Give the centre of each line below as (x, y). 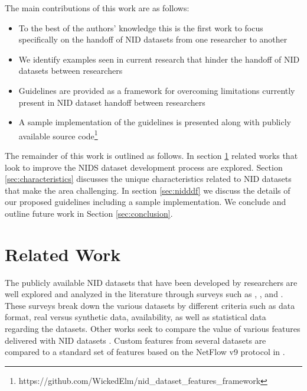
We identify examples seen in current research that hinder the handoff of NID (159, 59)
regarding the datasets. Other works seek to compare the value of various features (153, 329)
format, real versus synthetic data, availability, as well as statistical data (135, 317)
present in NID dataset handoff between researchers (112, 102)
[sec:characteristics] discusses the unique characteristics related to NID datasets (148, 179)
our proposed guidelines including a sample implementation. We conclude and (146, 202)
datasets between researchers (71, 71)
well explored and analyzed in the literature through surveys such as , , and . (144, 294)
